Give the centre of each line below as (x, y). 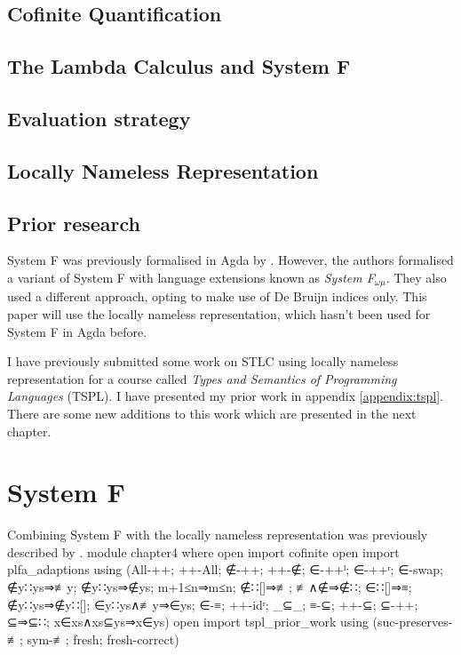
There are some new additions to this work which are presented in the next (212, 413)
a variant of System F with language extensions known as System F (191, 277)
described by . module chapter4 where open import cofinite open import (203, 551)
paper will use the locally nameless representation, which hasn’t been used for (219, 313)
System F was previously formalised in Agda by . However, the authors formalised (230, 260)
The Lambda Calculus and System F (179, 66)
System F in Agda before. (77, 331)
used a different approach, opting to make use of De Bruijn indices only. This (217, 296)
